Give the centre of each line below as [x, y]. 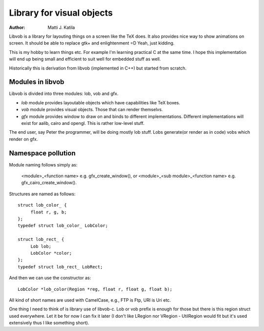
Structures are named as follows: [42, 194]
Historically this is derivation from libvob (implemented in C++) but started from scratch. [98, 68]
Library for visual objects [61, 13]
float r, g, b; [49, 212]
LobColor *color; [51, 253]
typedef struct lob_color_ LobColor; [63, 226]
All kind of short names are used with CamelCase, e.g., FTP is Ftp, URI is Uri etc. [90, 300]
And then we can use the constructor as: [50, 278]
